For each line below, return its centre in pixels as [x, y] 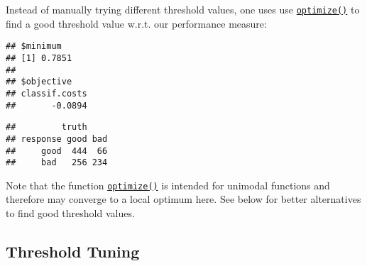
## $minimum [34, 46]
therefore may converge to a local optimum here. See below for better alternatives [183, 199]
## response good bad [57, 139]
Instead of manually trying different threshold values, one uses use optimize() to [183, 9]
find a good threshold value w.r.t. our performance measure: [136, 23]
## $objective [39, 82]
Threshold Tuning [73, 251]
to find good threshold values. [70, 213]
